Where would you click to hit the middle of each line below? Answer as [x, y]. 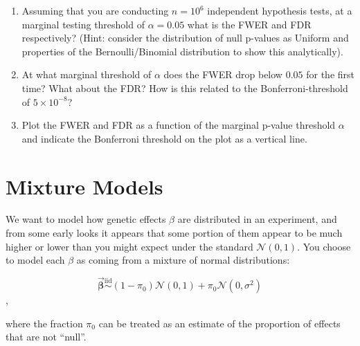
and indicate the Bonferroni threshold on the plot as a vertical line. [164, 138]
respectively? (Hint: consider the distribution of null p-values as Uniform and [185, 38]
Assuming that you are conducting [95, 10]
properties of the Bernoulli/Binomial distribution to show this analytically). [182, 51]
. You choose [324, 246]
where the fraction [44, 323]
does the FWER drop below [223, 74]
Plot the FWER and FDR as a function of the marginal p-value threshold [179, 125]
